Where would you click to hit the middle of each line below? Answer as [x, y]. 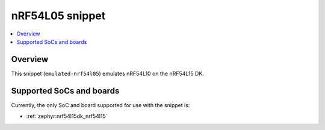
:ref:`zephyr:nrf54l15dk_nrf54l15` [67, 116]
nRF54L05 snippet [58, 16]
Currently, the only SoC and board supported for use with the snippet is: [101, 105]
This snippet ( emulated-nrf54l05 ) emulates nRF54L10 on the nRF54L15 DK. [108, 73]
